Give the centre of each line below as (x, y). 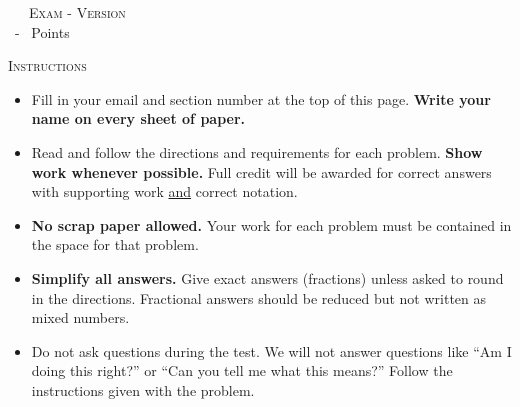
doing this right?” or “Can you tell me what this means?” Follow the (242, 370)
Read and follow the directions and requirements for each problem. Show (257, 151)
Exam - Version (77, 12)
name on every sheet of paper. (138, 118)
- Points (42, 31)
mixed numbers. (80, 317)
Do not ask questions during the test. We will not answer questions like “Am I (271, 350)
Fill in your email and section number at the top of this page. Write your (261, 98)
